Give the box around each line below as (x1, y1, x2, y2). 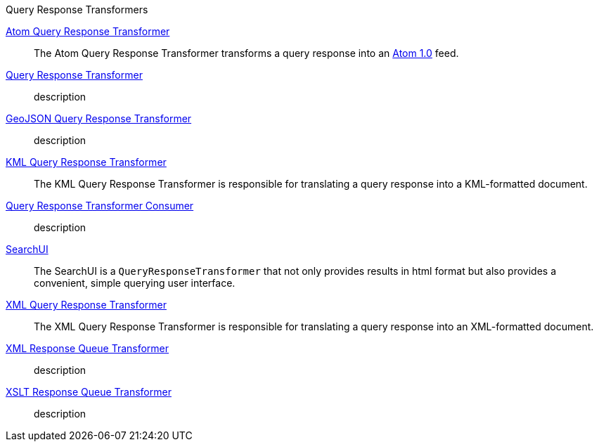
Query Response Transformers (6, 4, 148, 15)
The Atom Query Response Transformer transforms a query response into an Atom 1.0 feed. (34, 47, 459, 59)
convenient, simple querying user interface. (34, 277, 236, 289)
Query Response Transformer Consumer (6, 200, 194, 212)
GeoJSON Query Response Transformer (6, 112, 192, 124)
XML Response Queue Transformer (6, 342, 169, 354)
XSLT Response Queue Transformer (6, 386, 172, 398)
